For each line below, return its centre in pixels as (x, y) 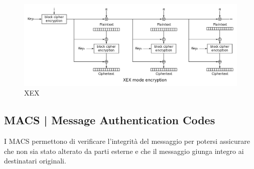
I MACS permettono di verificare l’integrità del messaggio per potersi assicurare (127, 141)
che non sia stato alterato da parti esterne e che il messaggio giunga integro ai (124, 151)
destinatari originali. (35, 161)
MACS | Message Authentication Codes (110, 120)
